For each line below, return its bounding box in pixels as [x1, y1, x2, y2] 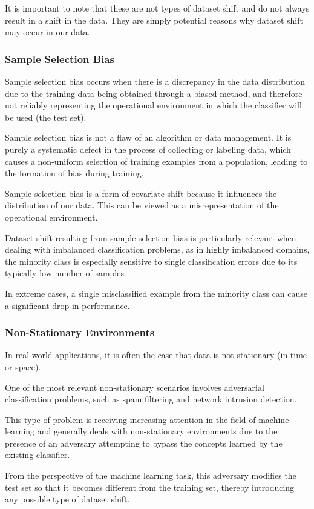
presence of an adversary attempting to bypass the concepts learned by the [5, 436, 283, 449]
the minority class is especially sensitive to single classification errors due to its [5, 254, 298, 267]
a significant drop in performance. [5, 299, 130, 311]
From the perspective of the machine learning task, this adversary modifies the [5, 469, 296, 482]
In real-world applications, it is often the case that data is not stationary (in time [5, 348, 307, 361]
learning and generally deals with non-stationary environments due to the [5, 425, 278, 437]
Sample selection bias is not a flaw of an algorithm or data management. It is [5, 131, 292, 144]
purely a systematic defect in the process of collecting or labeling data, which [5, 142, 291, 155]
